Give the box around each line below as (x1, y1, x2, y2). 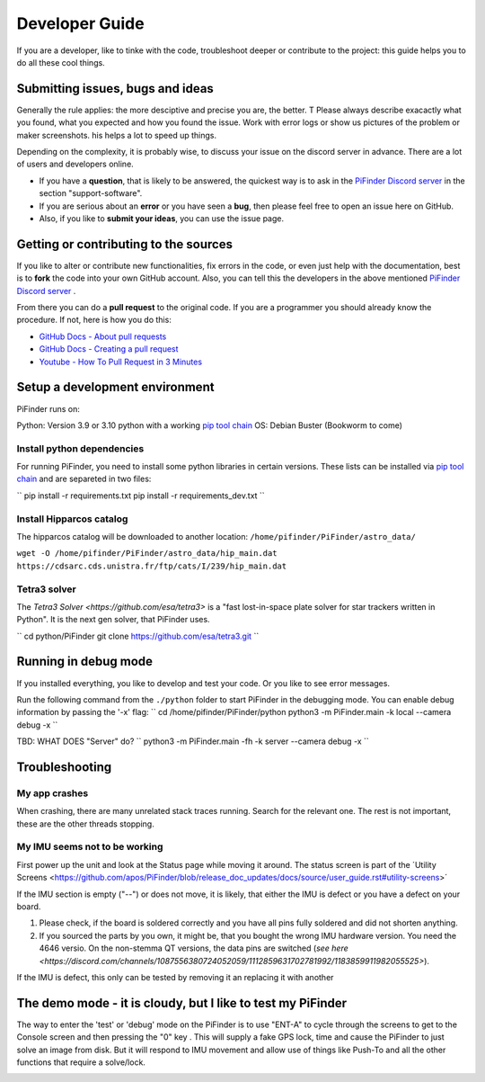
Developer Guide (16, 13, 145, 33)
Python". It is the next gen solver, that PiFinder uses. (16, 614, 210, 625)
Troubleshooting (16, 759, 112, 774)
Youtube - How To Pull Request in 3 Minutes (39, 356, 202, 367)
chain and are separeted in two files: (16, 473, 152, 485)
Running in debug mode (16, 654, 153, 669)
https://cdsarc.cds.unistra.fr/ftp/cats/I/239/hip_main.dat (16, 560, 287, 571)
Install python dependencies (16, 442, 145, 454)
